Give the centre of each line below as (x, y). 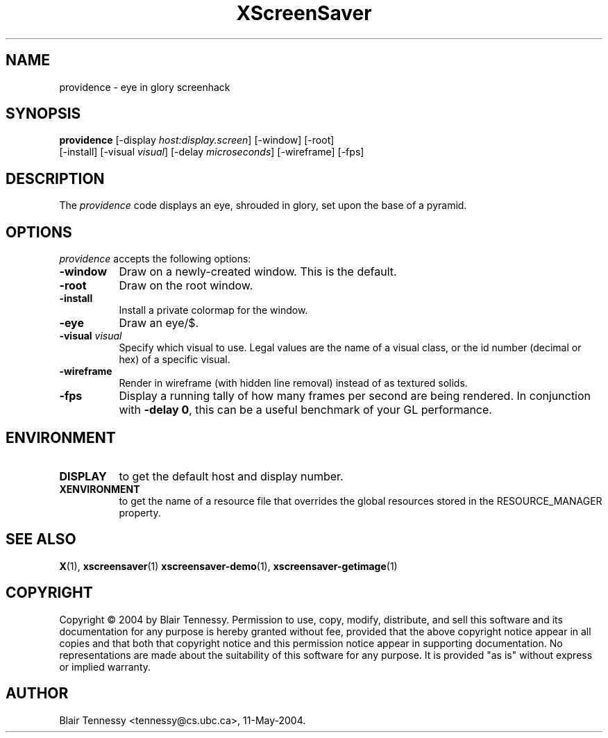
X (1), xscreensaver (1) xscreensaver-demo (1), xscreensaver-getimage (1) (228, 566)
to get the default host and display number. (231, 476)
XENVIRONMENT (100, 489)
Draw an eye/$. (159, 323)
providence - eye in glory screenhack (145, 87)
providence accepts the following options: (155, 259)
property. (140, 512)
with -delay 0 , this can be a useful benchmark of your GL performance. (305, 410)
